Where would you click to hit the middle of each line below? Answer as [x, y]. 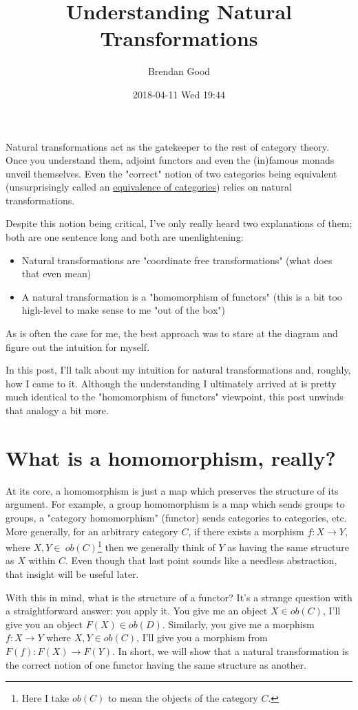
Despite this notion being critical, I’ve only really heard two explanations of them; [179, 223]
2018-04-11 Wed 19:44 [179, 94]
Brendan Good [179, 71]
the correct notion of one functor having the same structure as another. [156, 664]
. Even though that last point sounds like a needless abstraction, [201, 560]
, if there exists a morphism [246, 531]
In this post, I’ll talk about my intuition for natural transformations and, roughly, [178, 370]
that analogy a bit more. [57, 410]
